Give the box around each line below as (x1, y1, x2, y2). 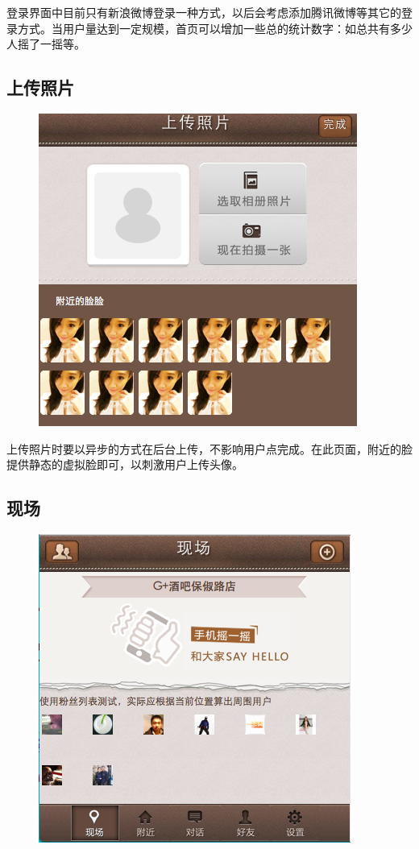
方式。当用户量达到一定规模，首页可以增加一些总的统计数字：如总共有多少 (17, 19, 413, 36)
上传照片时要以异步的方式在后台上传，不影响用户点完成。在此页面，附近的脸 (6, 440, 413, 457)
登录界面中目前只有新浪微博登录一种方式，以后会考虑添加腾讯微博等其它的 (6, 4, 401, 20)
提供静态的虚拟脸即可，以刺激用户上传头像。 (6, 456, 243, 473)
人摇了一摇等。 (6, 35, 85, 52)
